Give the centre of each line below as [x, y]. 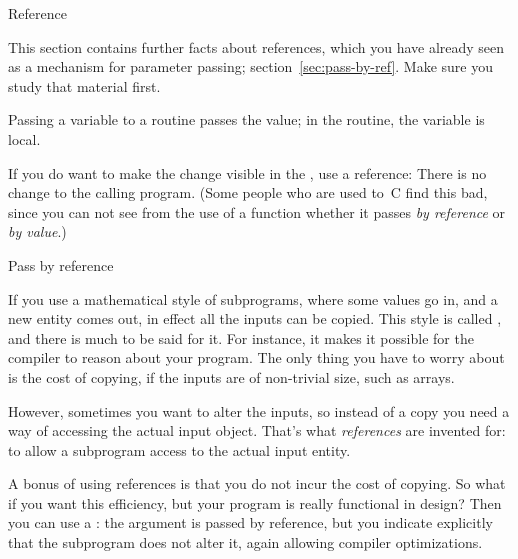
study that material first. [84, 85]
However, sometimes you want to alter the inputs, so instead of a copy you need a [259, 410]
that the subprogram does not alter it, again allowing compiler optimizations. [245, 542]
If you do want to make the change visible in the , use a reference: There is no [247, 172]
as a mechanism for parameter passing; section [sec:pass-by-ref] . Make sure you [251, 66]
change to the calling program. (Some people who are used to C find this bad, [248, 192]
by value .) [37, 231]
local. [24, 138]
